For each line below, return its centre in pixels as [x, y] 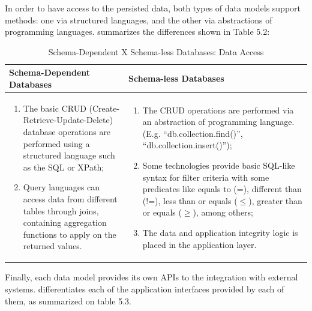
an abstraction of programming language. [218, 122]
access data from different [70, 198]
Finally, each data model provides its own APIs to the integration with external [151, 277]
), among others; [223, 212]
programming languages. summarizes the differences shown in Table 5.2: [137, 32]
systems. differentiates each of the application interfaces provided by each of [145, 289]
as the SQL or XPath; [64, 167]
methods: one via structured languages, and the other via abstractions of [139, 20]
